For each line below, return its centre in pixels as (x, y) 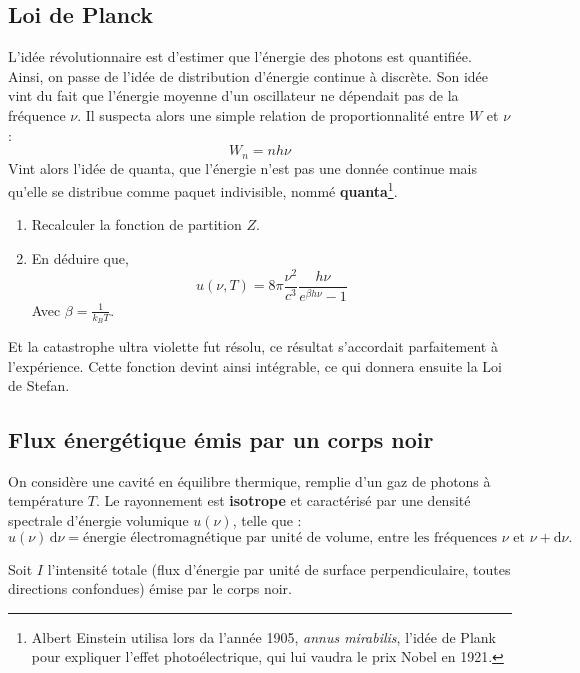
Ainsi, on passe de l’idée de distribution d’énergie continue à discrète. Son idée (248, 75)
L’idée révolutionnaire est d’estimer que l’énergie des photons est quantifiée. (240, 56)
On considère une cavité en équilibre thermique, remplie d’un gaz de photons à (249, 480)
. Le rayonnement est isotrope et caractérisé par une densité (283, 500)
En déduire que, (80, 258)
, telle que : (267, 520)
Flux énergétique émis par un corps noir (221, 439)
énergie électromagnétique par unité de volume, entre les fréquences (290, 537)
